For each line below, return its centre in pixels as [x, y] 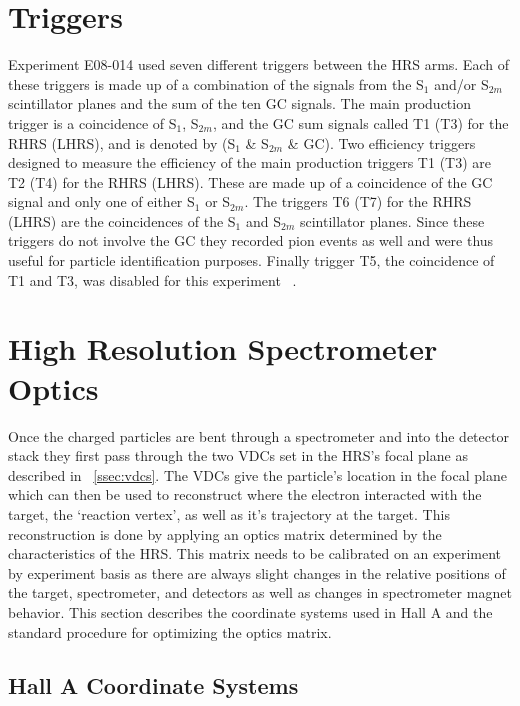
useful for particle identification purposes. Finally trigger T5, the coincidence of [251, 260]
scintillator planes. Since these [392, 220]
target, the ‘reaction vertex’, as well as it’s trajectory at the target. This [229, 513]
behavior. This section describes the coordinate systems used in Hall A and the [250, 611]
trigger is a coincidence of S [92, 122]
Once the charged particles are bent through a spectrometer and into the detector [258, 435]
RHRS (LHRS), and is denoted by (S [122, 142]
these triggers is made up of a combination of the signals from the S [216, 83]
